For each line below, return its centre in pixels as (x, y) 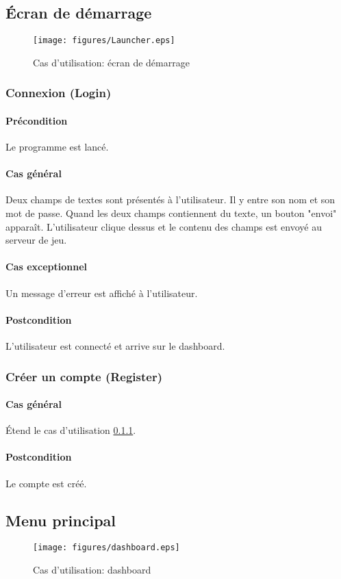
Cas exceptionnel (47, 267)
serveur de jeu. (36, 240)
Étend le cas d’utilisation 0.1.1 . (71, 430)
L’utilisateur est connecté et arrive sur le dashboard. (115, 346)
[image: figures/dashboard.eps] (106, 548)
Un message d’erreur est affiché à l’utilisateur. (102, 293)
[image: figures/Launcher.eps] (104, 41)
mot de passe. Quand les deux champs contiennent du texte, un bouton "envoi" (171, 213)
